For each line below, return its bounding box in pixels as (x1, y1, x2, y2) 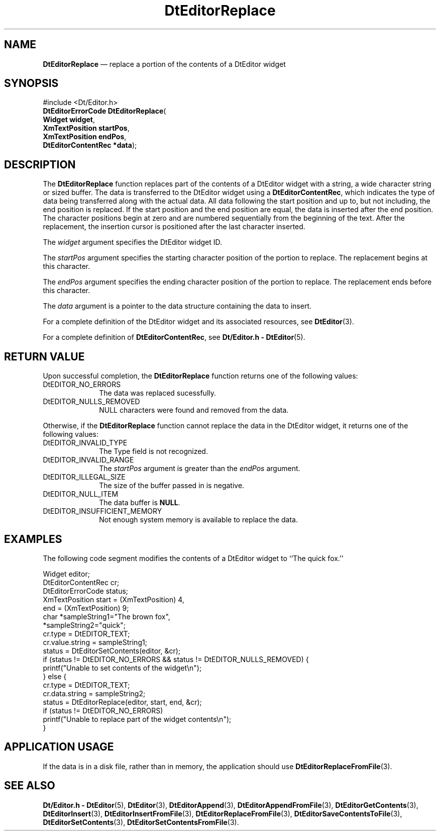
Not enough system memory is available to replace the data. (99, 515, 298, 524)
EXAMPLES (4, 532, 62, 545)
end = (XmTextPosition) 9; (43, 603, 129, 612)
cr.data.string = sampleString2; (43, 689, 146, 698)
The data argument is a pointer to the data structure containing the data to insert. (43, 302, 312, 311)
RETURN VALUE (4, 350, 85, 363)
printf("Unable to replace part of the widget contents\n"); (43, 714, 232, 723)
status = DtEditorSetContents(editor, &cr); (43, 646, 181, 655)
